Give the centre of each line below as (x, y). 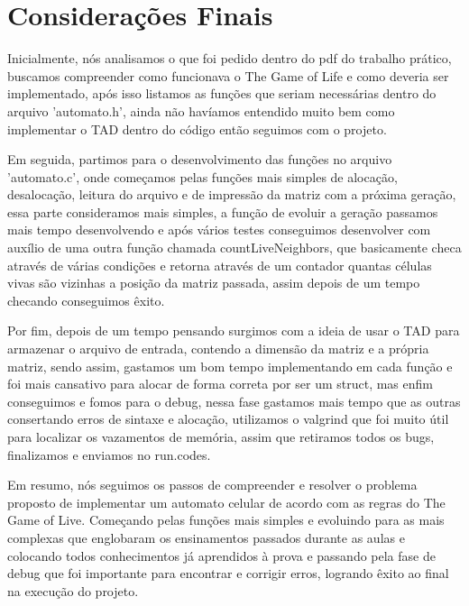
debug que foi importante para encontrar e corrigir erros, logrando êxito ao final (228, 573)
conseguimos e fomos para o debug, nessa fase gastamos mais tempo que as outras (234, 401)
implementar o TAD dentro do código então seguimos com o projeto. (197, 129)
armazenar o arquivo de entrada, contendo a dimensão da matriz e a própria (218, 349)
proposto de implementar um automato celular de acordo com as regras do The (226, 502)
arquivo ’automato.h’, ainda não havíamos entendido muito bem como (201, 110)
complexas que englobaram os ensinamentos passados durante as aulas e (206, 537)
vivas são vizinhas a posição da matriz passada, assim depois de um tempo (214, 283)
